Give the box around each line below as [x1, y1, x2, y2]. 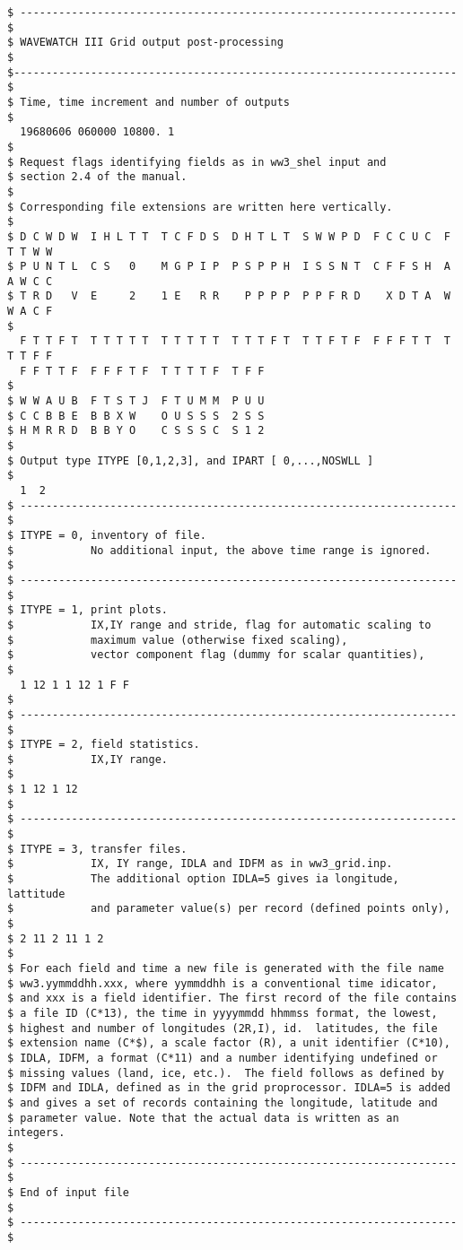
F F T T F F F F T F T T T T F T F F [20, 364, 265, 378]
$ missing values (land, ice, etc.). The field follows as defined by [7, 1066, 444, 1080]
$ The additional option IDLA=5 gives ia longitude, [7, 872, 399, 886]
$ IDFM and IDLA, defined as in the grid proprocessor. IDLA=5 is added [7, 1081, 450, 1095]
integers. [7, 1126, 66, 1140]
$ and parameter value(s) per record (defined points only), [7, 902, 450, 916]
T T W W [7, 245, 53, 258]
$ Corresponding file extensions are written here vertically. [7, 200, 393, 213]
